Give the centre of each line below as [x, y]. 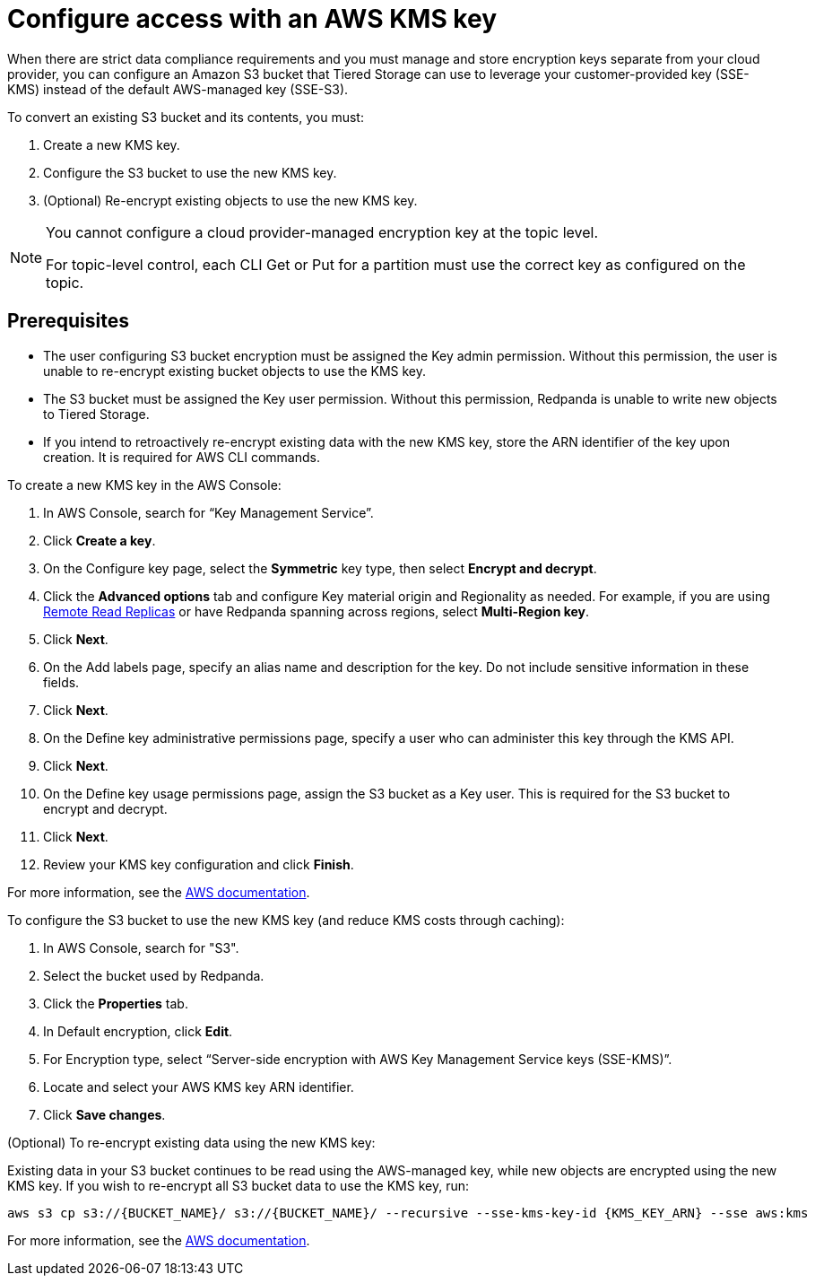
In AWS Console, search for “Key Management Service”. [208, 512]
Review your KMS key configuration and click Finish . [199, 864]
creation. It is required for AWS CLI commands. [182, 457]
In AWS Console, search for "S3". [141, 947]
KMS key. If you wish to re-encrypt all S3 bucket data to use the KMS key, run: [238, 1185]
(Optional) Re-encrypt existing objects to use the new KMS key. [230, 200]
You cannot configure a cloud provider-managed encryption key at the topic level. [322, 232]
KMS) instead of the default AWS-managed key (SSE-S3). [178, 89]
